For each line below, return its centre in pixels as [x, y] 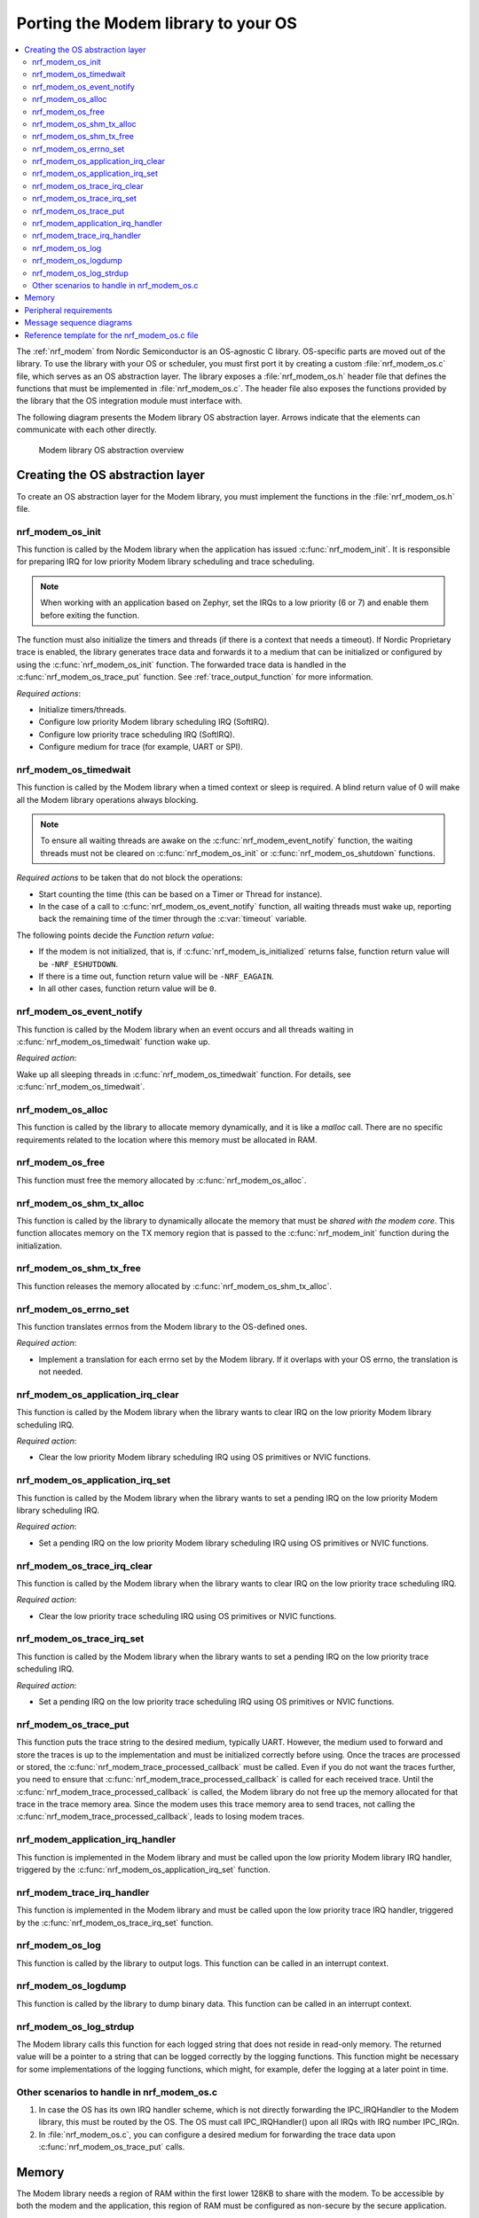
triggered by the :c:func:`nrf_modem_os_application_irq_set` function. [143, 1870]
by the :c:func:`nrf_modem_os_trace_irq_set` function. [115, 1923]
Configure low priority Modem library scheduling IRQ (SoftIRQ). [154, 722]
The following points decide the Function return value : [115, 935]
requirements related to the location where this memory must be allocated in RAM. [167, 1139]
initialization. [39, 1246]
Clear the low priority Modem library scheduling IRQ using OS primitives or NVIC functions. [205, 1457]
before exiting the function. [90, 615]
